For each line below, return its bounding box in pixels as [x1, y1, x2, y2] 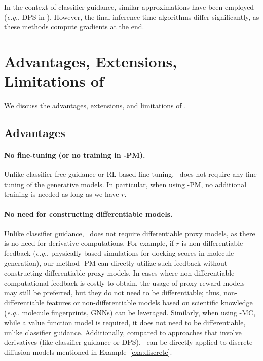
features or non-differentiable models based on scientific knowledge [47, 297, 253, 307]
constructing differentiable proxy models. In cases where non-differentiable [4, 267, 235, 278]
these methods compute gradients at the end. [4, 21, 144, 32]
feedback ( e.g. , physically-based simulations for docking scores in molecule [4, 248, 234, 258]
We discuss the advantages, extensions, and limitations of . [4, 100, 186, 111]
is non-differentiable [181, 238, 243, 248]
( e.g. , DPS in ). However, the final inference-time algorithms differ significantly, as [4, 11, 259, 22]
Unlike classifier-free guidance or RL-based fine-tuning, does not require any [4, 169, 244, 179]
